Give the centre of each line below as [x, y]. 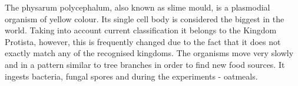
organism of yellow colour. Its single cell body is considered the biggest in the [145, 18]
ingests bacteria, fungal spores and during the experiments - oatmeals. [131, 76]
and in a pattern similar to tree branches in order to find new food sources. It [145, 64]
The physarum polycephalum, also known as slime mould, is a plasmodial [138, 7]
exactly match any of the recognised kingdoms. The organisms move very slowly [149, 53]
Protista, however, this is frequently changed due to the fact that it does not [143, 41]
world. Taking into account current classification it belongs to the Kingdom [141, 30]
